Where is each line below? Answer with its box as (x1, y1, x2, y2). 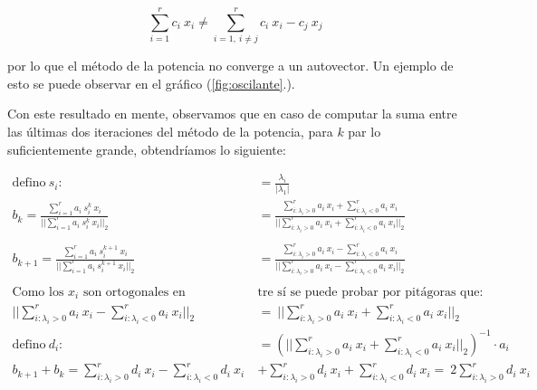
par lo (348, 121, 381, 140)
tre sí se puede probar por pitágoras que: (257, 285, 484, 299)
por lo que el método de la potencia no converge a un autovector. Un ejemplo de (7, 56, 454, 75)
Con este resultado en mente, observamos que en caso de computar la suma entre (7, 104, 457, 123)
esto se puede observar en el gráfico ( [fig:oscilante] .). (7, 73, 295, 92)
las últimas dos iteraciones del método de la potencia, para (7, 121, 333, 140)
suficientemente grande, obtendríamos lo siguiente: (7, 139, 286, 158)
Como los (12, 285, 64, 299)
